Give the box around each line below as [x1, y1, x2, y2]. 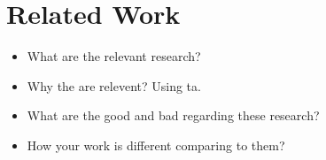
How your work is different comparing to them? [27, 135, 285, 154]
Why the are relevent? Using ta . [27, 76, 201, 95]
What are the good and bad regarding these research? [27, 106, 320, 125]
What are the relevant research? [27, 47, 201, 65]
